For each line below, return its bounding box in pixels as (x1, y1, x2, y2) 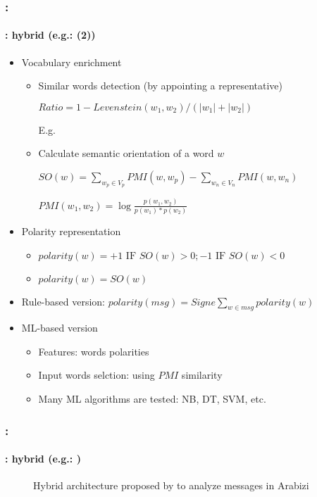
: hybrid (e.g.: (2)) (5, 27, 96, 42)
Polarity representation (21, 223, 121, 238)
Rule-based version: (21, 294, 106, 308)
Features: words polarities (38, 344, 149, 358)
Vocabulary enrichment (21, 54, 122, 69)
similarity (181, 367, 223, 382)
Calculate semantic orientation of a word (38, 146, 214, 161)
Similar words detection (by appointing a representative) (38, 78, 283, 93)
